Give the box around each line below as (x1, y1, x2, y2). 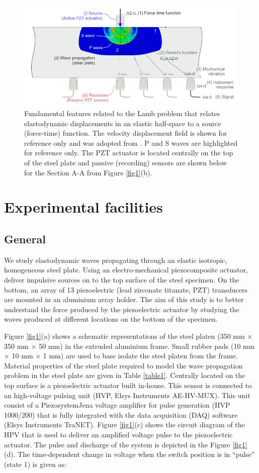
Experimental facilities (4, 197, 163, 217)
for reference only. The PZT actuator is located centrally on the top (24, 147, 233, 158)
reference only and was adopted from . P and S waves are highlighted (24, 137, 238, 148)
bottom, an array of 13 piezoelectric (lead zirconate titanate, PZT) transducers (4, 284, 247, 295)
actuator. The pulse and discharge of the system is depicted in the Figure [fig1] (4, 439, 247, 449)
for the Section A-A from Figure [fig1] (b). (24, 167, 152, 177)
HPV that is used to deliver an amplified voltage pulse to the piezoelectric (4, 429, 233, 439)
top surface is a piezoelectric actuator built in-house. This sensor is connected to (4, 380, 252, 390)
